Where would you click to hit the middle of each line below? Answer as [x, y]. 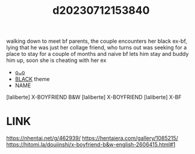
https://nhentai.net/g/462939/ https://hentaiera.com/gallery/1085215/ [92, 138]
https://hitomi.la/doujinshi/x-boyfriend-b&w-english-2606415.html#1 [91, 144]
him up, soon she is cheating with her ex [56, 60]
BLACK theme [32, 79]
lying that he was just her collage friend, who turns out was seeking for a [97, 48]
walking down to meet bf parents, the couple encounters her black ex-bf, [97, 41]
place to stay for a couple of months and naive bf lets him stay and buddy [97, 54]
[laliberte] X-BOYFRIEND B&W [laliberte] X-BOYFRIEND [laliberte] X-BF [94, 97]
